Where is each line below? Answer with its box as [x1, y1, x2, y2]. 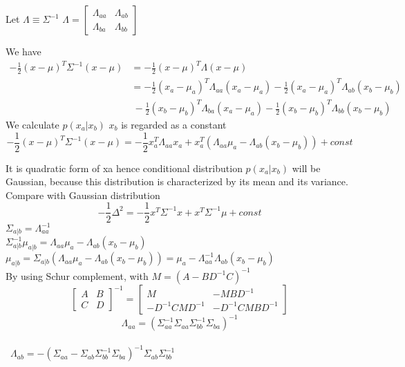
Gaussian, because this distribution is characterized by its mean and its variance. [6, 174, 348, 189]
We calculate [6, 117, 59, 132]
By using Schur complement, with [6, 268, 149, 283]
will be [292, 160, 321, 175]
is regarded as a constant [121, 117, 227, 132]
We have [6, 44, 41, 58]
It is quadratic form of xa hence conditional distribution [6, 160, 243, 175]
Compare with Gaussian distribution [6, 187, 160, 202]
